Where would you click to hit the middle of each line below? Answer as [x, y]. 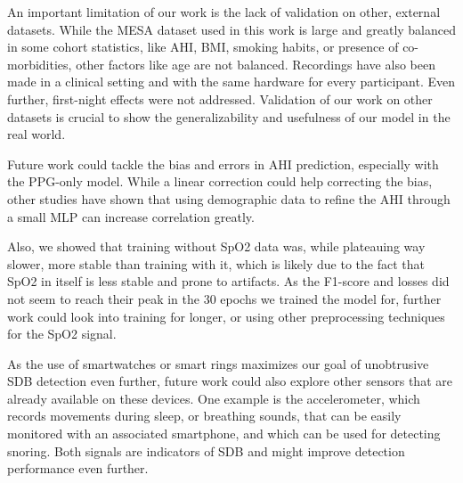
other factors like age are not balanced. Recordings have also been [256, 64]
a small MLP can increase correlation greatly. [131, 216]
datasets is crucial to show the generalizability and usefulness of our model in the [229, 116]
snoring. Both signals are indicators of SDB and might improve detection [206, 450]
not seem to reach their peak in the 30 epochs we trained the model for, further [224, 298]
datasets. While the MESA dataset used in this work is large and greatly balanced [231, 29]
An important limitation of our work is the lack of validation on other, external [224, 12]
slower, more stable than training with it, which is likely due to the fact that [216, 263]
